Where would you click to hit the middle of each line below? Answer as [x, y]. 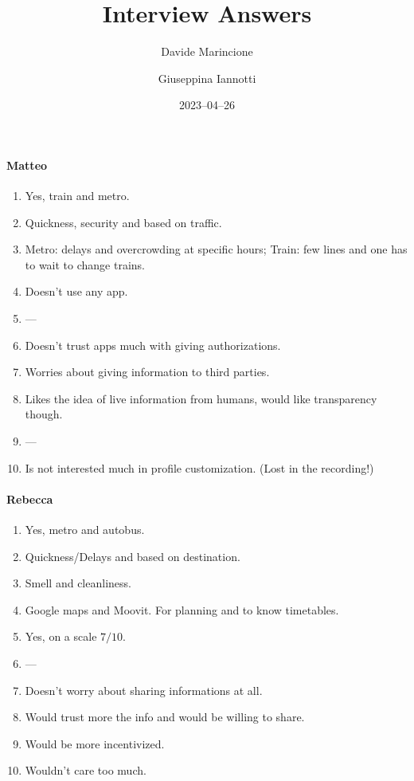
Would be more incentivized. [95, 743]
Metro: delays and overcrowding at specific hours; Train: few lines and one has [216, 249]
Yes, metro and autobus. [85, 530]
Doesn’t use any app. [76, 291]
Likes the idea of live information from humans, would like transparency [201, 398]
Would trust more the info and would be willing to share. [165, 717]
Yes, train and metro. [77, 196]
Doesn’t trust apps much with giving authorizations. [153, 345]
